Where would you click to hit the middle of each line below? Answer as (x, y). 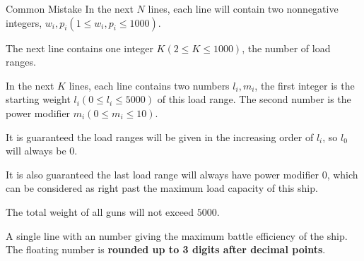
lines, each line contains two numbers (149, 85)
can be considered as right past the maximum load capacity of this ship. (162, 188)
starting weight (38, 99)
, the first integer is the (305, 85)
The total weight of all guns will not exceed (100, 211)
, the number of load (286, 48)
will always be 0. (42, 151)
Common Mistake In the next (70, 8)
